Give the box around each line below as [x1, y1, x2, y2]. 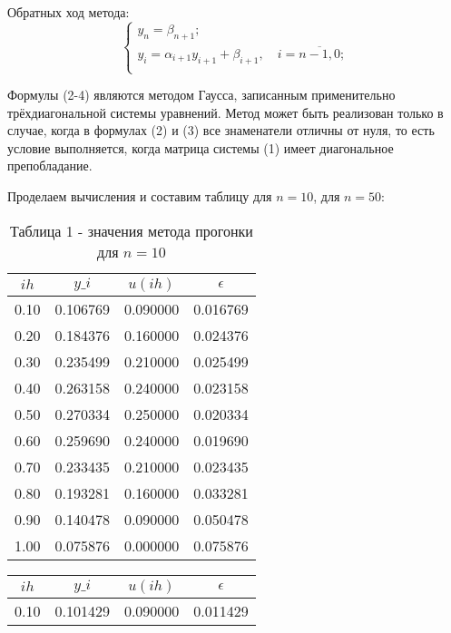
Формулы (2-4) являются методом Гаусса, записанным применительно [7, 85, 396, 103]
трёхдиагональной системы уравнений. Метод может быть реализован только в [7, 102, 444, 122]
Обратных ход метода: [7, 3, 130, 21]
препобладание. [7, 156, 93, 175]
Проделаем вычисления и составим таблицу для [7, 186, 272, 205]
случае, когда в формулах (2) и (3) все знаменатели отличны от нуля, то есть [7, 121, 435, 140]
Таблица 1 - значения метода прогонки [10, 219, 253, 241]
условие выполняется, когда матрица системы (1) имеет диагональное [7, 138, 394, 157]
